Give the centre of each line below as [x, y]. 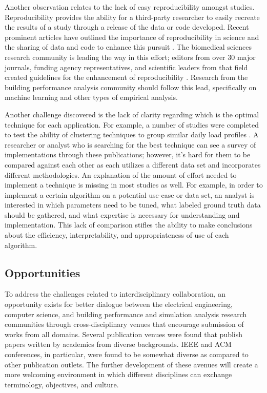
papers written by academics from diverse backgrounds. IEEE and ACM [118, 344]
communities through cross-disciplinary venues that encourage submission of [124, 324]
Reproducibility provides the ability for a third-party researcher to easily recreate [132, 17]
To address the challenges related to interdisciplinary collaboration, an [115, 294]
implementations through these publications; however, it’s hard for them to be [128, 154]
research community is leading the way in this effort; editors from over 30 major [130, 57]
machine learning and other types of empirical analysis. [91, 97]
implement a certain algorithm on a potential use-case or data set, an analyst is [130, 194]
